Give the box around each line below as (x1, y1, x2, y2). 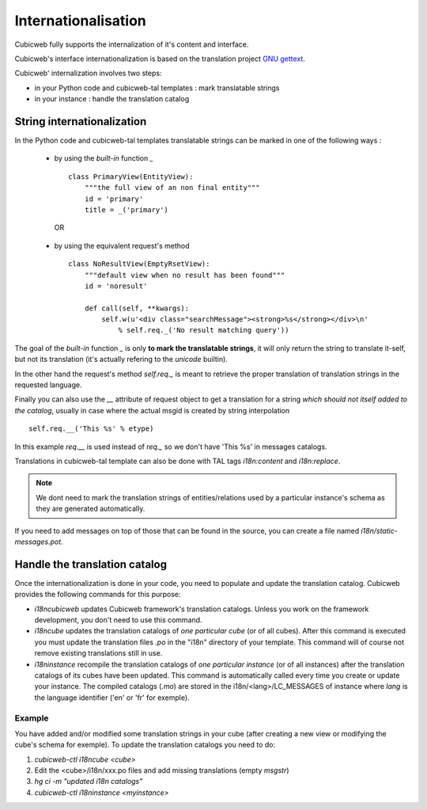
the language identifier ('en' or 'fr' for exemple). (34, 693, 190, 702)
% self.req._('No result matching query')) (118, 325, 289, 335)
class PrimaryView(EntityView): (68, 172, 194, 181)
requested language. (14, 380, 82, 390)
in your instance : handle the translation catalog (34, 94, 190, 104)
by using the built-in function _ (54, 154, 153, 163)
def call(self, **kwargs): (84, 303, 190, 313)
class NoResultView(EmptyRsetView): (68, 260, 210, 268)
